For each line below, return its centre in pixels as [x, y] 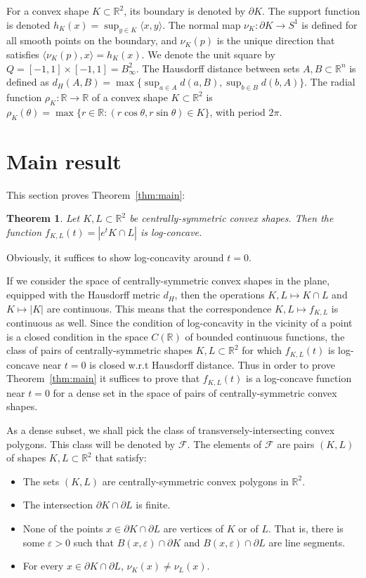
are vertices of [194, 528]
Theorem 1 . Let [43, 218]
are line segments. [307, 542]
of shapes [26, 458]
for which [262, 350]
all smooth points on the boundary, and [92, 40]
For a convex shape [48, 11]
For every [43, 566]
